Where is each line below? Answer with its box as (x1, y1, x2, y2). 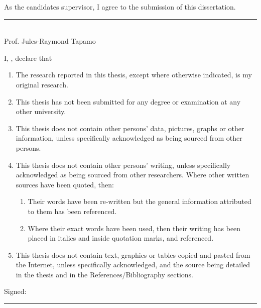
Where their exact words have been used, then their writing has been (28, 223, 241, 233)
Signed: (4, 286, 27, 296)
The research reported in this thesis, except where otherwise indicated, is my (16, 69, 252, 80)
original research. (16, 79, 68, 89)
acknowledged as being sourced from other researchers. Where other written (16, 169, 249, 180)
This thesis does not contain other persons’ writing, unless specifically (16, 159, 231, 170)
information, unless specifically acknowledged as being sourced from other (16, 133, 242, 143)
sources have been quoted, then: (16, 179, 114, 189)
